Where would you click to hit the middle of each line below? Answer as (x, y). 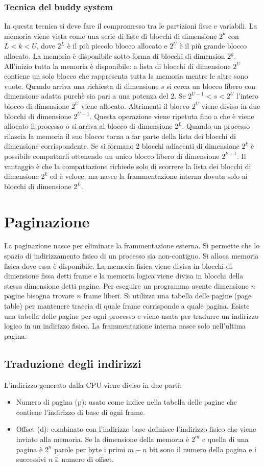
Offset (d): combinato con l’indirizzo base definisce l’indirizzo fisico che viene (136, 429)
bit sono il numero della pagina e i (203, 449)
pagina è (29, 449)
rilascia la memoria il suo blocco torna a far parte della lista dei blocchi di (120, 136)
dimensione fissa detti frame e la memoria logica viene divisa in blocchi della (124, 276)
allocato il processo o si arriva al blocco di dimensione (88, 126)
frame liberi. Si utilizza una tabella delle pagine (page (167, 296)
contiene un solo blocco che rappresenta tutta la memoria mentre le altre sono (126, 76)
